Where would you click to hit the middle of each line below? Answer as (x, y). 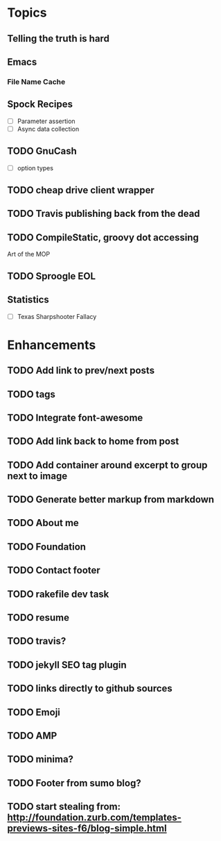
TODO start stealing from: (64, 807)
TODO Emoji (34, 712)
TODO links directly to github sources (90, 688)
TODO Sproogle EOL (51, 276)
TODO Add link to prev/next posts (81, 371)
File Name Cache (36, 81)
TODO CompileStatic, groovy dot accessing (103, 237)
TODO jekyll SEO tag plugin (67, 665)
